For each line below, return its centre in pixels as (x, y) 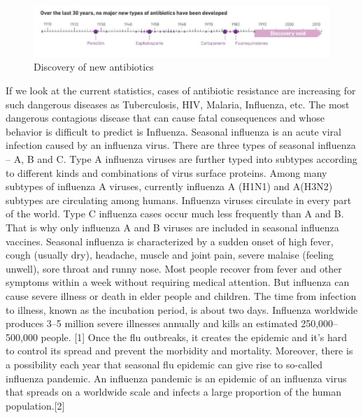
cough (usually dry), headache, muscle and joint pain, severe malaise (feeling (170, 255)
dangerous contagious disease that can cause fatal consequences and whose (165, 118)
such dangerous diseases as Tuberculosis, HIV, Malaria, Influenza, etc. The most (178, 104)
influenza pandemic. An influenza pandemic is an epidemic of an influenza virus (176, 378)
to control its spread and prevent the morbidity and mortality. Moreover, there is (179, 351)
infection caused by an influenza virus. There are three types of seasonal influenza (181, 145)
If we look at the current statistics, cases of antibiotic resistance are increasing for (181, 91)
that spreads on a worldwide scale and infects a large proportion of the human (174, 392)
